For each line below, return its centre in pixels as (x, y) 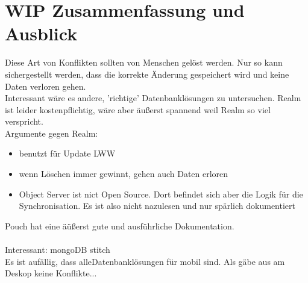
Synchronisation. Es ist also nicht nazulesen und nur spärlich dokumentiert (157, 206)
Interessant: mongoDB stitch (58, 250)
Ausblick (41, 33)
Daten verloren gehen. (46, 86)
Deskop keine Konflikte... (51, 273)
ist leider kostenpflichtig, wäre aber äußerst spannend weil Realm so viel (138, 109)
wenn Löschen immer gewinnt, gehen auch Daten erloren (124, 174)
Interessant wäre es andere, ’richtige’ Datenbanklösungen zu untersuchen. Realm (153, 98)
